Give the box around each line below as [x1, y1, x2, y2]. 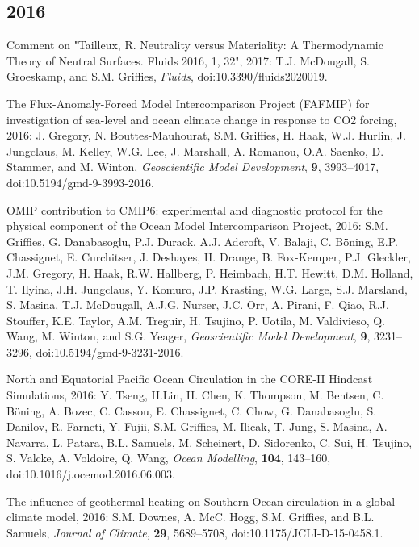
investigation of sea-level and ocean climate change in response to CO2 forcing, [6, 111, 397, 127]
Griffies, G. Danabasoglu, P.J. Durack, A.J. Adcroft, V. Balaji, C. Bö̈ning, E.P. [6, 232, 398, 249]
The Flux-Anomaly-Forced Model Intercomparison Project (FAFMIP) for [6, 94, 370, 111]
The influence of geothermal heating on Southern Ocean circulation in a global [6, 492, 396, 509]
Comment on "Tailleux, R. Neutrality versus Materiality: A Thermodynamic [6, 36, 383, 53]
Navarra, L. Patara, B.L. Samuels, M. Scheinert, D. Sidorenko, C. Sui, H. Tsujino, [6, 433, 413, 450]
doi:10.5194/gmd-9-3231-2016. [36, 343, 184, 360]
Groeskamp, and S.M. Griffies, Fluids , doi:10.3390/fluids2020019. [6, 68, 328, 85]
